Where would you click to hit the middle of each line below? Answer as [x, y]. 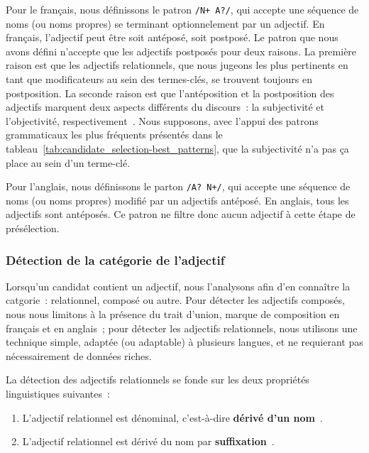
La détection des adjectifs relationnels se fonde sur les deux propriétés [158, 380]
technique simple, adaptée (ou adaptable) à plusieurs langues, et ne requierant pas [184, 342]
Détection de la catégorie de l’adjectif [115, 260]
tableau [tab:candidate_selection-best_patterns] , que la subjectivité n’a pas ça [177, 148]
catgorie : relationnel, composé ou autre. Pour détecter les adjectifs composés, [175, 300]
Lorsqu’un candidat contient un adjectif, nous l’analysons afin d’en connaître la [178, 286]
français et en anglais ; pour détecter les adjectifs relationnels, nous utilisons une [182, 328]
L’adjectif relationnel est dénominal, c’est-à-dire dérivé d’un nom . [172, 417]
